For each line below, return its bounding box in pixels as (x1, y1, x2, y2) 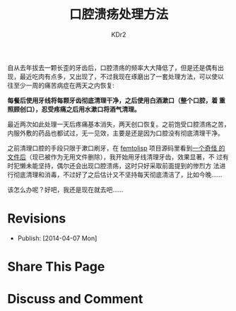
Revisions (7, 211, 66, 227)
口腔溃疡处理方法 (69, 6, 168, 23)
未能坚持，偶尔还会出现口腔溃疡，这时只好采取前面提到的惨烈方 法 (25, 161, 220, 170)
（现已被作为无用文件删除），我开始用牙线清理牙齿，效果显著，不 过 (25, 153, 223, 161)
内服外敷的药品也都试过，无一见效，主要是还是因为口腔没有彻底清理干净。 (7, 129, 224, 137)
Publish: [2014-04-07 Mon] (17, 234, 98, 242)
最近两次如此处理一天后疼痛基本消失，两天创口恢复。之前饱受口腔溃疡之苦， (7, 119, 230, 128)
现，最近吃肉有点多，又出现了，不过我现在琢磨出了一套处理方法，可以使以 (7, 72, 224, 81)
